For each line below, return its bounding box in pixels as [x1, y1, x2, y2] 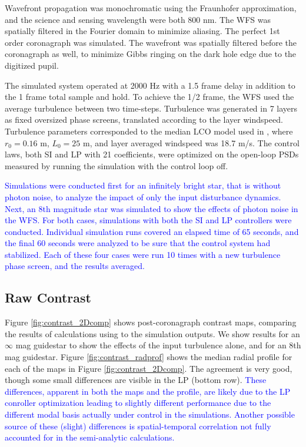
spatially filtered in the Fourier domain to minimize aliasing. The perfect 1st [5, 25, 280, 37]
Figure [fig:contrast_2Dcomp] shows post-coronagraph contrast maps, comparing [5, 316, 297, 328]
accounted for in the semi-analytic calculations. [5, 431, 175, 443]
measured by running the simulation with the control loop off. [5, 159, 228, 172]
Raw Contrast [5, 288, 91, 307]
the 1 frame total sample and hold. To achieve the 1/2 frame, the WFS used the [5, 90, 294, 103]
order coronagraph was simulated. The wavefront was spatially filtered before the [5, 36, 297, 48]
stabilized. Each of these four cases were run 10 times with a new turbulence [5, 248, 281, 260]
